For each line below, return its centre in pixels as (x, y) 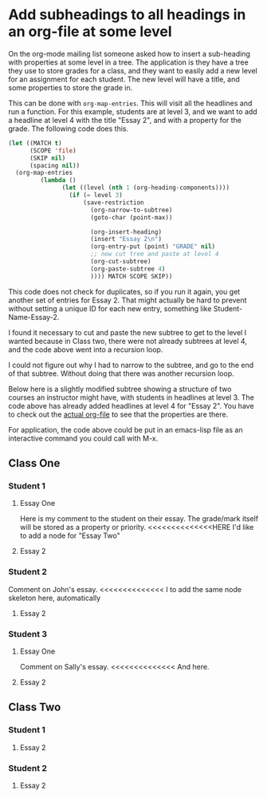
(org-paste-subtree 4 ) (128, 269)
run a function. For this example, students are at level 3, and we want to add (133, 111)
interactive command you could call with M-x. (83, 438)
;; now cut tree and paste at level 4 (155, 254)
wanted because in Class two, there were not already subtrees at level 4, (128, 341)
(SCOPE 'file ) (53, 150)
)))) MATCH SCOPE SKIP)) (132, 276)
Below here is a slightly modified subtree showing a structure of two (120, 389)
